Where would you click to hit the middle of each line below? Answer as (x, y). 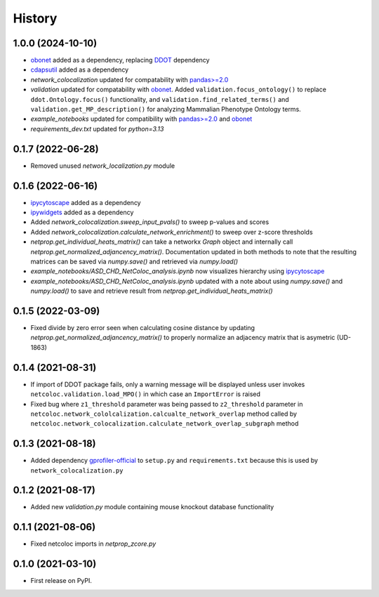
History (35, 18)
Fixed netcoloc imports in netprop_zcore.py (93, 544)
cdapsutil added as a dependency (80, 70)
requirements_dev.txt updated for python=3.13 (97, 129)
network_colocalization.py (77, 470)
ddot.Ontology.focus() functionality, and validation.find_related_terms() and (160, 99)
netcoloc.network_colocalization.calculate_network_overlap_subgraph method (165, 424)
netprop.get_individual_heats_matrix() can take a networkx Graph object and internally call (162, 242)
